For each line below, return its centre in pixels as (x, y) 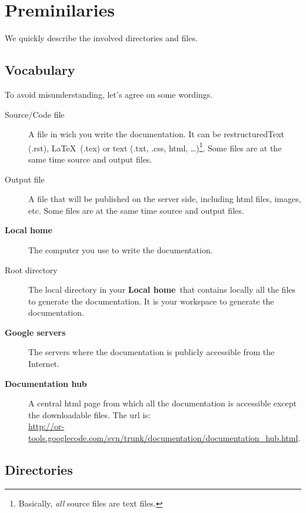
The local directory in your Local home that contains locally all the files (162, 289)
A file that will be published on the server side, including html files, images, (165, 199)
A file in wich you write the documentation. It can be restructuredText (157, 134)
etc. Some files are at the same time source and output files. (136, 210)
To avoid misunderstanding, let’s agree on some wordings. (109, 94)
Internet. (44, 364)
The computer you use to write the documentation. (121, 249)
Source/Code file (35, 114)
